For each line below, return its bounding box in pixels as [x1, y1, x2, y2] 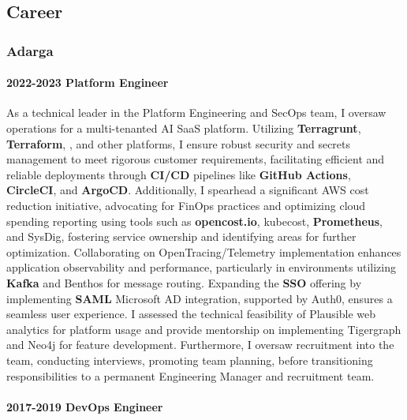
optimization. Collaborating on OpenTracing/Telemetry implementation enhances [6, 243, 401, 260]
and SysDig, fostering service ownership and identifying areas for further [6, 228, 357, 245]
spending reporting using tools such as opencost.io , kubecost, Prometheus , [6, 212, 383, 229]
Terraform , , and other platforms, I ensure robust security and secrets [6, 135, 351, 152]
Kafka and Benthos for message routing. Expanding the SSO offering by [6, 274, 362, 291]
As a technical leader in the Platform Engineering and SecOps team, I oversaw [6, 104, 386, 121]
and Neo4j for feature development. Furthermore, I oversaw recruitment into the [6, 336, 394, 353]
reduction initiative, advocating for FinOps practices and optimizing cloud [6, 197, 366, 213]
